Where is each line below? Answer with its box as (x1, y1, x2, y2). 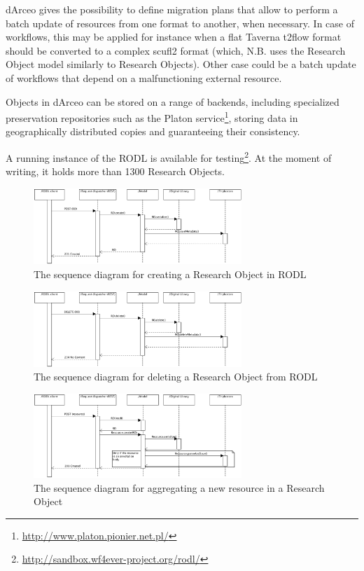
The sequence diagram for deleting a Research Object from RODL (34, 369, 318, 384)
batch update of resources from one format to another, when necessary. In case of (6, 15, 354, 30)
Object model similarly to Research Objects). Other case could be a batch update (6, 57, 356, 71)
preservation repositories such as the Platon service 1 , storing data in (6, 109, 298, 125)
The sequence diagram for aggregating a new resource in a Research (34, 480, 325, 495)
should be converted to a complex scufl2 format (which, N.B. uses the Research (6, 43, 346, 57)
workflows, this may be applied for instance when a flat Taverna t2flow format (6, 29, 342, 44)
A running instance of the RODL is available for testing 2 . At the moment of (6, 149, 332, 165)
